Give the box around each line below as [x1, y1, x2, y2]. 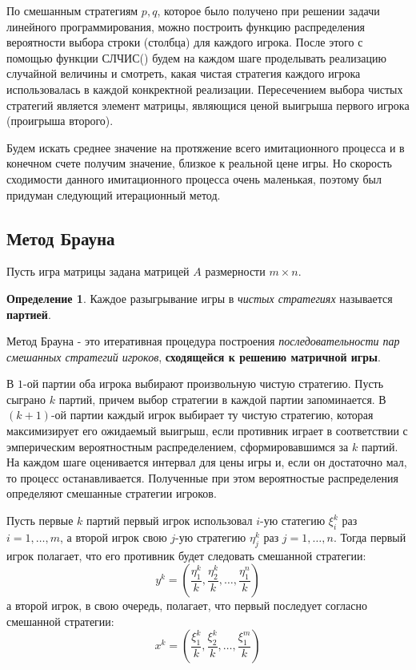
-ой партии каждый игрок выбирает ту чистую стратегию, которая [50, 406, 374, 423]
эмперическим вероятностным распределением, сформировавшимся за [6, 438, 349, 454]
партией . [6, 305, 51, 322]
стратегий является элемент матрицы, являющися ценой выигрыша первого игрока [6, 96, 410, 113]
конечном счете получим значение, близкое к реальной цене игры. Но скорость [6, 155, 392, 172]
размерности [205, 263, 266, 280]
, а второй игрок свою [59, 528, 167, 545]
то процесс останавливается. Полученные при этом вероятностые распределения [6, 469, 398, 486]
